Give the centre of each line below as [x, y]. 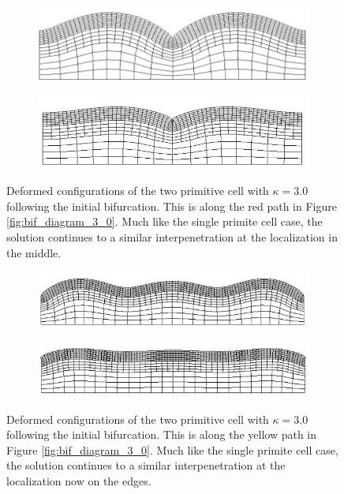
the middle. [34, 252]
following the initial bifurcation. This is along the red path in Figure [172, 206]
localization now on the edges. [79, 481]
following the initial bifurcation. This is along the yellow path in [162, 434]
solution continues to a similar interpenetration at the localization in [172, 236]
